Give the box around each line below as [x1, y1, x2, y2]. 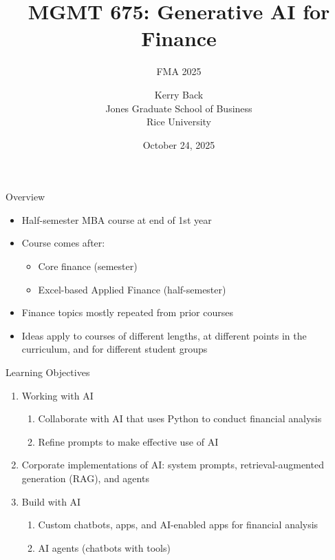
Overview [6, 189, 45, 204]
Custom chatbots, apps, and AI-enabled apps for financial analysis [38, 517, 318, 532]
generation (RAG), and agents [21, 471, 149, 485]
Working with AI [21, 388, 94, 402]
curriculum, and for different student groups [21, 342, 208, 356]
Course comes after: [21, 236, 105, 250]
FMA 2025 [156, 64, 202, 79]
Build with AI [21, 494, 81, 508]
